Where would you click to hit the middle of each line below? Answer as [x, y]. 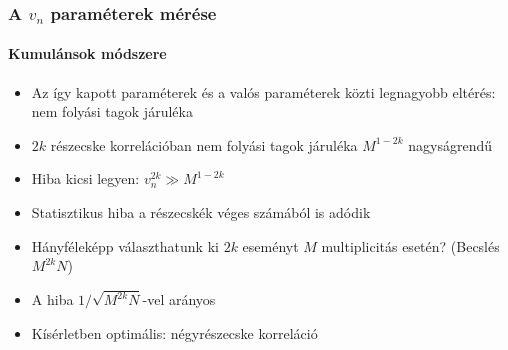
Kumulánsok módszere [87, 53]
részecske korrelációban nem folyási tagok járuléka [204, 144]
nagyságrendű [450, 144]
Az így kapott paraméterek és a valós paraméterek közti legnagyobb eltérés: [263, 91]
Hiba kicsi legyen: [85, 178]
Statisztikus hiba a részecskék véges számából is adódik [201, 212]
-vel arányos [179, 299]
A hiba [52, 299]
